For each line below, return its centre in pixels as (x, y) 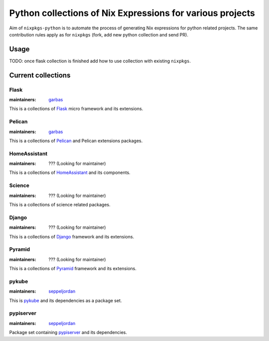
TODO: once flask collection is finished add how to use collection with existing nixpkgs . (100, 61)
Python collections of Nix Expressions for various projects (132, 13)
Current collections (40, 75)
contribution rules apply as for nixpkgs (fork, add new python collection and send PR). (99, 34)
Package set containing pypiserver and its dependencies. (68, 333)
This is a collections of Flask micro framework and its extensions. (76, 109)
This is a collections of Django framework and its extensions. (72, 236)
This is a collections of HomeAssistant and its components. (70, 172)
